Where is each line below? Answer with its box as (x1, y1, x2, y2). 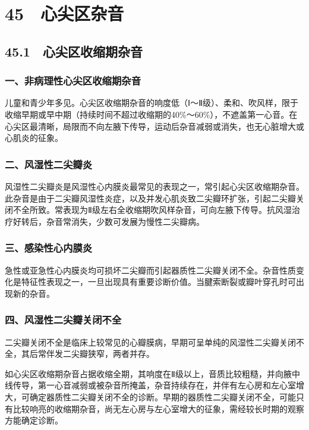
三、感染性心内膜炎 (5, 240, 93, 255)
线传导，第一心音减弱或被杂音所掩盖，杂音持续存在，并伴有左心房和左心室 (5, 379, 296, 391)
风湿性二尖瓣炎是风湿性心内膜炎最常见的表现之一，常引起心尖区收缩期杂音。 (5, 180, 304, 192)
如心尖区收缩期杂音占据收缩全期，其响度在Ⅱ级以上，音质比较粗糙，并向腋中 (5, 367, 300, 379)
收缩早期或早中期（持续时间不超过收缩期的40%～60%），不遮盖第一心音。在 (5, 108, 298, 120)
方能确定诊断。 (5, 414, 63, 426)
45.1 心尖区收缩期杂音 (5, 42, 143, 60)
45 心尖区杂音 (5, 1, 124, 26)
